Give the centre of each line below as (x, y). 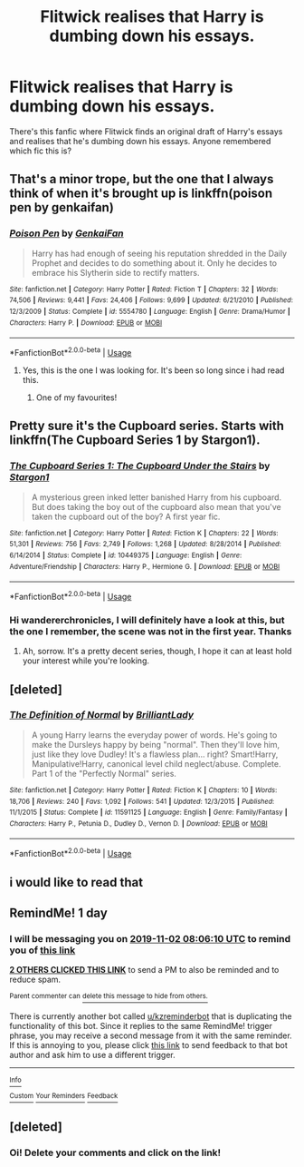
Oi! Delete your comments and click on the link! (115, 1152)
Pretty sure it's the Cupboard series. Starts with (147, 426)
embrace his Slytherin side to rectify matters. (115, 272)
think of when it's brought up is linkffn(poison (141, 194)
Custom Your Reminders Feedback (64, 1095)
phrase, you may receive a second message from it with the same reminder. (151, 1035)
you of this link (43, 950)
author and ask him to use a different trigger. (92, 1054)
